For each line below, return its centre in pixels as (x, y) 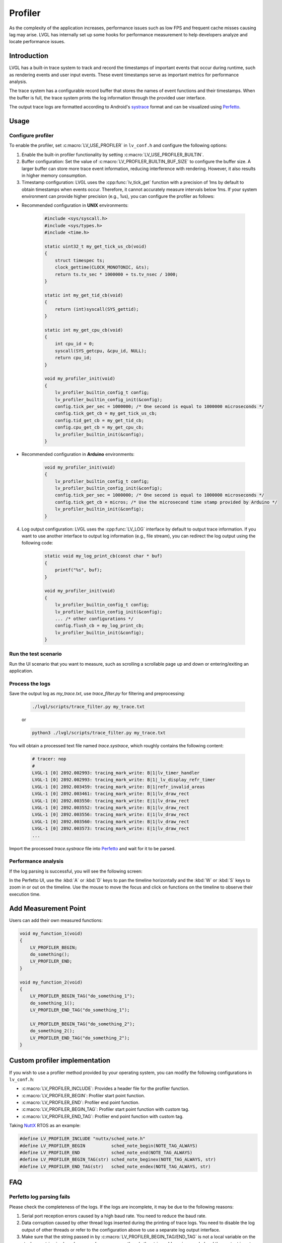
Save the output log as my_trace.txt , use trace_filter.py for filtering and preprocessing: (97, 694)
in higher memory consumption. (54, 175)
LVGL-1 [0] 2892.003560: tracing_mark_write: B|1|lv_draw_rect (111, 821)
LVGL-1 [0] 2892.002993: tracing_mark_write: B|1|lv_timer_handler (116, 773)
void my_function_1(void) (51, 933)
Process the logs (30, 684)
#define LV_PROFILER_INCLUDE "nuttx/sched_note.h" (83, 1139)
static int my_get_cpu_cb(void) (84, 330)
